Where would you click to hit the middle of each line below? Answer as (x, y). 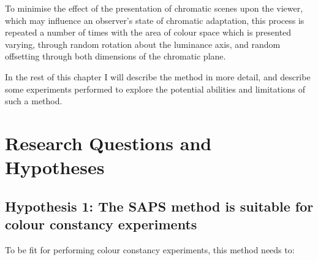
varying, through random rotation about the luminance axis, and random (143, 44)
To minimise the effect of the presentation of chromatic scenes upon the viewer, (154, 8)
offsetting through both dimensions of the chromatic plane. (115, 56)
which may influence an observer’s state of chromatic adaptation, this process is (155, 20)
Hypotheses (55, 167)
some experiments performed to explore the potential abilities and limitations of (155, 89)
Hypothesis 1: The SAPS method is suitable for (159, 206)
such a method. (34, 101)
